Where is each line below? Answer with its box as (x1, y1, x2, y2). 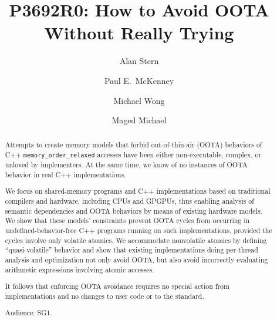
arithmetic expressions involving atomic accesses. (5, 264, 154, 274)
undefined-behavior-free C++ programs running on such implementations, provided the (5, 225, 272, 235)
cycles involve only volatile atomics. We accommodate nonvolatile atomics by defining (5, 235, 267, 245)
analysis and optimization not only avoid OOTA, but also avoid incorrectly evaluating (5, 255, 268, 265)
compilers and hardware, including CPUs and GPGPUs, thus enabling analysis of (5, 196, 254, 206)
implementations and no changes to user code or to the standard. (5, 291, 204, 301)
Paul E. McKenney (104, 74, 174, 86)
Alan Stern (119, 55, 159, 67)
